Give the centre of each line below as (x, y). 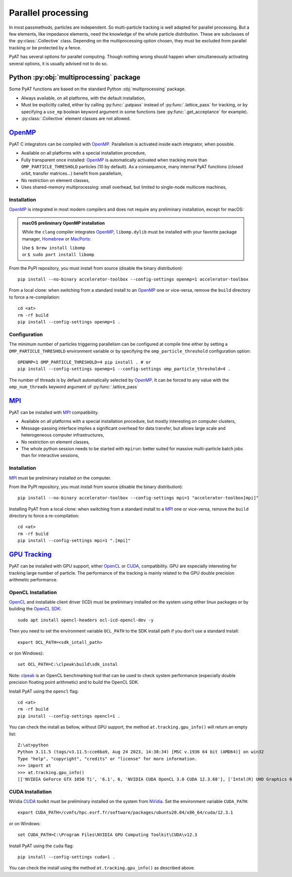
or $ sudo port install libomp (58, 255)
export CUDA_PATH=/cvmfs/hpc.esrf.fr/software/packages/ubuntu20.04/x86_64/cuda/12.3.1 (126, 813)
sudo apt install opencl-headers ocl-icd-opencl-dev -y (86, 620)
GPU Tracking (30, 554)
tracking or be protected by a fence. (45, 48)
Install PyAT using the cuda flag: (41, 846)
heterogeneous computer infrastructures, (63, 435)
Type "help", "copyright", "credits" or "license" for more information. (108, 759)
